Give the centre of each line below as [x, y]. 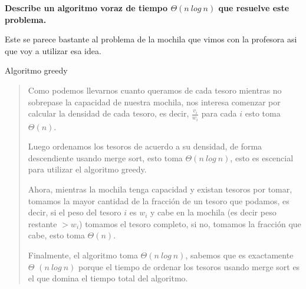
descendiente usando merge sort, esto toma [105, 157]
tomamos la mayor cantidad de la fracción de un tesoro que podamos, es [159, 200]
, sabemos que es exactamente [239, 255]
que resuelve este [254, 8]
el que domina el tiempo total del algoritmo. [108, 278]
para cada [219, 113]
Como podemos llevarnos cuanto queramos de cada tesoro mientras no [155, 90]
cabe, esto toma [56, 235]
